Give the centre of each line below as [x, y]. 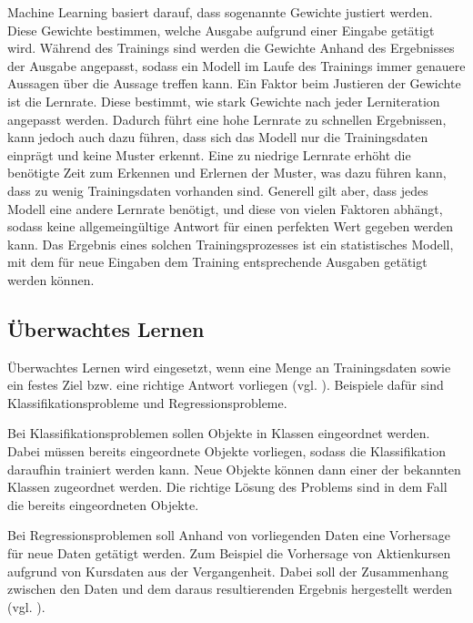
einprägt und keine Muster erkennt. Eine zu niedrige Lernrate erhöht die [209, 154]
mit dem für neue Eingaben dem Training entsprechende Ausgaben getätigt [217, 262]
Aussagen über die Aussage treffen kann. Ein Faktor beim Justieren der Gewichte [234, 83]
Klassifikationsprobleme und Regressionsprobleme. [147, 402]
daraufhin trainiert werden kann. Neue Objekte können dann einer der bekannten [234, 469]
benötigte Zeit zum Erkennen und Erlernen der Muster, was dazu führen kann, [227, 173]
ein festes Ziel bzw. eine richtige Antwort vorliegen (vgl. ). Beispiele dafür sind [226, 385]
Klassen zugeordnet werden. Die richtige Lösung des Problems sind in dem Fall [227, 487]
